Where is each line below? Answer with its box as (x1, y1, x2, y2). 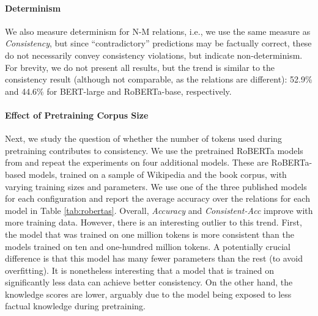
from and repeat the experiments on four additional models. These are (5, 156, 268, 169)
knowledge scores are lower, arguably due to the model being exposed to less (5, 287, 292, 300)
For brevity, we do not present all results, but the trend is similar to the (5, 61, 275, 73)
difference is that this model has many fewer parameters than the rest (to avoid (5, 252, 303, 265)
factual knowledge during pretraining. (5, 299, 146, 312)
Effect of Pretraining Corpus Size (5, 108, 149, 121)
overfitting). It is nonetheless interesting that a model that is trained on (5, 263, 274, 276)
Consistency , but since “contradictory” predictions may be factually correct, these (5, 37, 312, 50)
